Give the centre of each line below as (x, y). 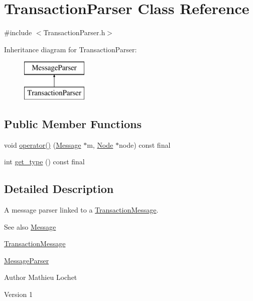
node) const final (145, 144)
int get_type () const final (44, 162)
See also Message (30, 226)
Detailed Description (59, 189)
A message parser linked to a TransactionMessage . (81, 210)
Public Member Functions (73, 123)
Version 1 (18, 294)
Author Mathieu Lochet (41, 277)
